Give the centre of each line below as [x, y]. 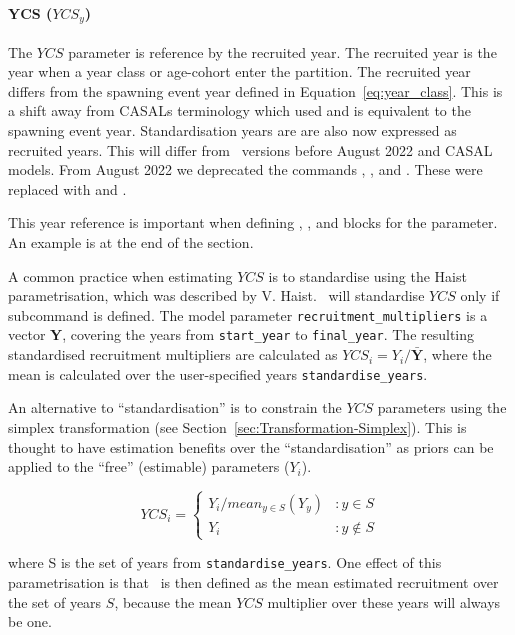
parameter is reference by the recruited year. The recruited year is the [282, 51]
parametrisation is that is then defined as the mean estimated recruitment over [253, 581]
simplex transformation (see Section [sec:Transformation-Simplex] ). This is [237, 426]
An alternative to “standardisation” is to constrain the [175, 407]
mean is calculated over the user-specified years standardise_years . [218, 373]
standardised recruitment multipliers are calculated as [173, 354]
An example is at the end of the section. [131, 242]
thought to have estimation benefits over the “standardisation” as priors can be [251, 446]
